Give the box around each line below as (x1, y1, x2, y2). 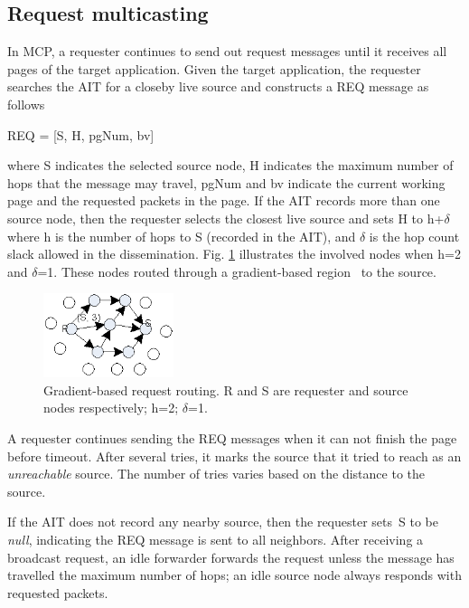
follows (7, 94, 45, 113)
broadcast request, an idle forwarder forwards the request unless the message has (7, 547, 455, 566)
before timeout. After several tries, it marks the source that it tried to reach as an (7, 446, 462, 465)
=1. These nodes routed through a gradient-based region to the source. (37, 261, 436, 280)
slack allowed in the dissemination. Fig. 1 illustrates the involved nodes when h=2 (7, 244, 461, 263)
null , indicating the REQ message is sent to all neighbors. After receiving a (7, 529, 424, 548)
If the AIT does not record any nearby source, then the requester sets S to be (7, 512, 438, 531)
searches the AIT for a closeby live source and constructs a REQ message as (7, 77, 429, 96)
